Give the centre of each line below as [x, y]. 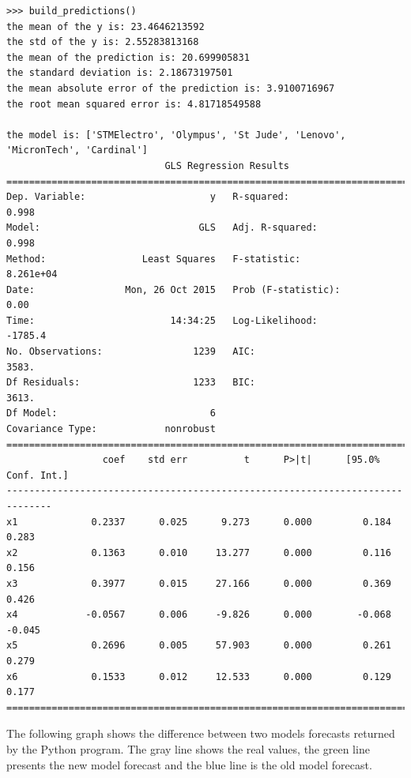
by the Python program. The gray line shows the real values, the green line [188, 748]
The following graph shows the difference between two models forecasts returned [201, 733]
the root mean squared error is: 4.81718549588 [134, 104]
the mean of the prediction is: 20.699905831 [128, 57]
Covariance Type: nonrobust [111, 429]
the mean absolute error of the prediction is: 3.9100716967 [171, 88]
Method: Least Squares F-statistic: [154, 259]
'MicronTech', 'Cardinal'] [77, 150]
